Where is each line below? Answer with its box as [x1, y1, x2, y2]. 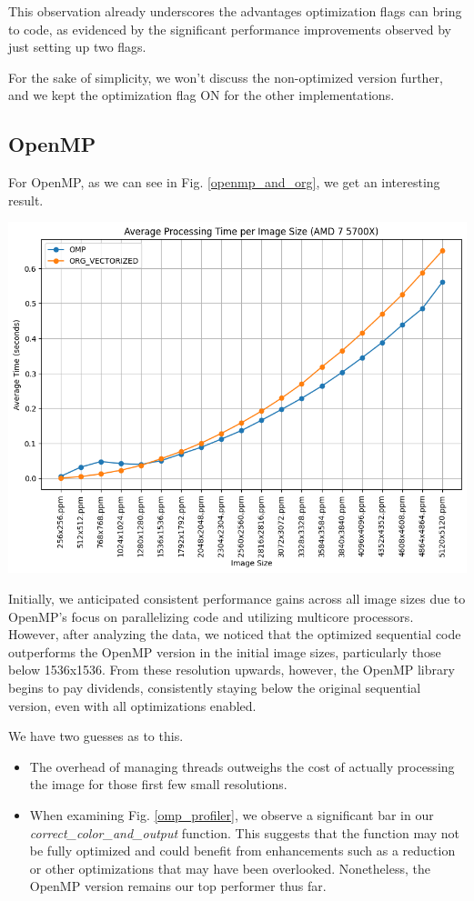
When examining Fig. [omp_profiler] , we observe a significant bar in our [29, 805, 434, 824]
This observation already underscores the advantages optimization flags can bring [8, 2, 462, 20]
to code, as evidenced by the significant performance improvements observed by [8, 19, 451, 38]
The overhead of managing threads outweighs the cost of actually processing [29, 756, 455, 776]
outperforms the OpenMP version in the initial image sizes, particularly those [8, 642, 441, 661]
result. [8, 190, 44, 209]
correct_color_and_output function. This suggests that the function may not [29, 823, 460, 842]
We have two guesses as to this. [8, 726, 184, 746]
